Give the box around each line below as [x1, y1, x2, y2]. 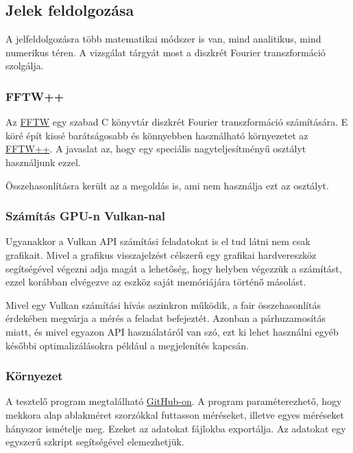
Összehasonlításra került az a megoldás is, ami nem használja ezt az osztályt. [5, 178, 329, 192]
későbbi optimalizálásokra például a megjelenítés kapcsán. [5, 338, 249, 352]
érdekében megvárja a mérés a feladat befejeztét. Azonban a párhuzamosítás [5, 311, 326, 325]
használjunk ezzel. [5, 154, 81, 169]
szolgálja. [5, 58, 44, 73]
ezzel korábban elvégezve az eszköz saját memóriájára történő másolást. [5, 275, 306, 289]
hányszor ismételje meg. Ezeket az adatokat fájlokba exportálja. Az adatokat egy [5, 421, 346, 435]
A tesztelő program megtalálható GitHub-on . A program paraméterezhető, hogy [5, 394, 342, 408]
